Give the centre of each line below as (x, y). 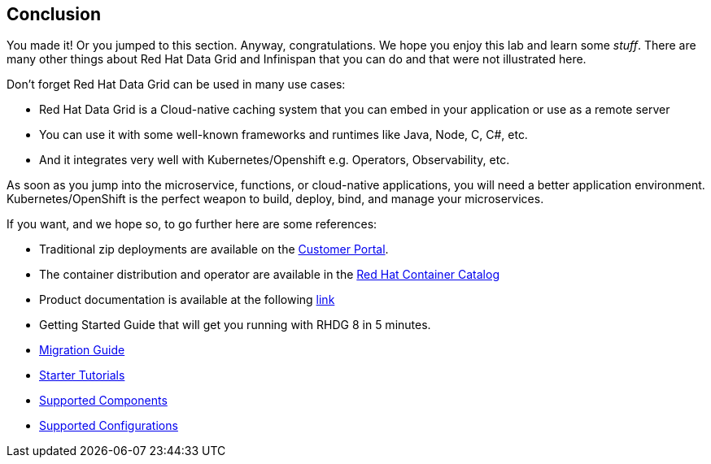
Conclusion (54, 14)
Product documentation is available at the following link (187, 300)
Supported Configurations (109, 426)
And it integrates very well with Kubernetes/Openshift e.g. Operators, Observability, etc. (275, 160)
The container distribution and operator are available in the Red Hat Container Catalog (269, 275)
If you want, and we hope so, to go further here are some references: (192, 224)
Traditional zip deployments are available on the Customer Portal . (214, 249)
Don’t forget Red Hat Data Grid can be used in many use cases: (176, 85)
